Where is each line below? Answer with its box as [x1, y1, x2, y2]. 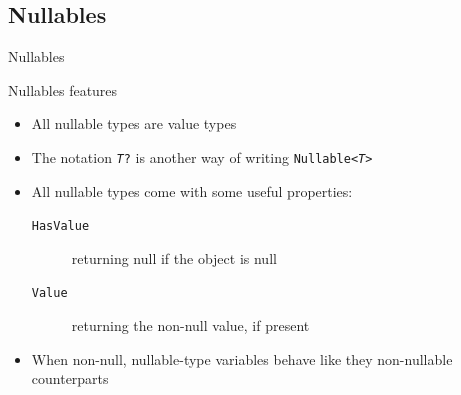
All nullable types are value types [31, 113, 237, 134]
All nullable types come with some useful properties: [31, 180, 353, 201]
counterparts [31, 368, 109, 389]
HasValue [31, 219, 90, 234]
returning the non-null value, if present [71, 315, 310, 336]
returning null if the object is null [71, 247, 277, 268]
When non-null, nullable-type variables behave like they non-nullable [31, 348, 453, 369]
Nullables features [8, 79, 118, 100]
